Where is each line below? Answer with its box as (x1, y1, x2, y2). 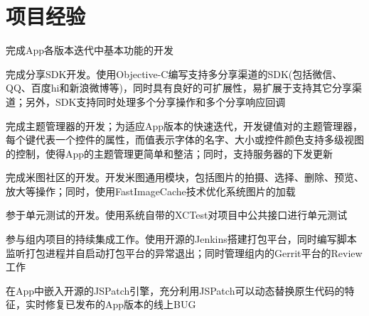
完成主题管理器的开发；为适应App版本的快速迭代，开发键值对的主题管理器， (6, 118, 363, 133)
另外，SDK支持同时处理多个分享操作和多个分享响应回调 (25, 94, 286, 109)
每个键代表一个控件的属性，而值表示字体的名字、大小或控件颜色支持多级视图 (6, 132, 364, 147)
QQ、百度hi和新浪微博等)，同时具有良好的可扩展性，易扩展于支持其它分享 (6, 80, 352, 95)
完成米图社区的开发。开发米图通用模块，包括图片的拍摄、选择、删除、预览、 (6, 170, 364, 185)
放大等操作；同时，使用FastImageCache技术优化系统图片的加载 (6, 183, 296, 198)
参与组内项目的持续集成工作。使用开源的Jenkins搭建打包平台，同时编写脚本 (6, 231, 357, 246)
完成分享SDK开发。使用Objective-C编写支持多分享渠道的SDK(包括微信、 (6, 66, 343, 81)
